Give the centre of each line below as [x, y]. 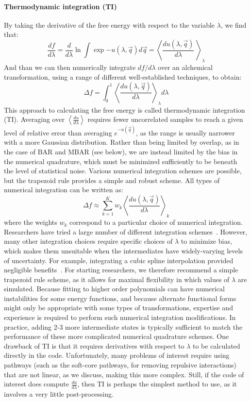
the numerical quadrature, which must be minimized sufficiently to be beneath [121, 161]
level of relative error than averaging [58, 132]
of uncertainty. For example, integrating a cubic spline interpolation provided [119, 260]
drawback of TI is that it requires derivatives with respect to [94, 345]
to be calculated [216, 345]
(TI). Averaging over [34, 119]
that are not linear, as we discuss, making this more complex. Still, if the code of [124, 374]
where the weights [31, 222]
